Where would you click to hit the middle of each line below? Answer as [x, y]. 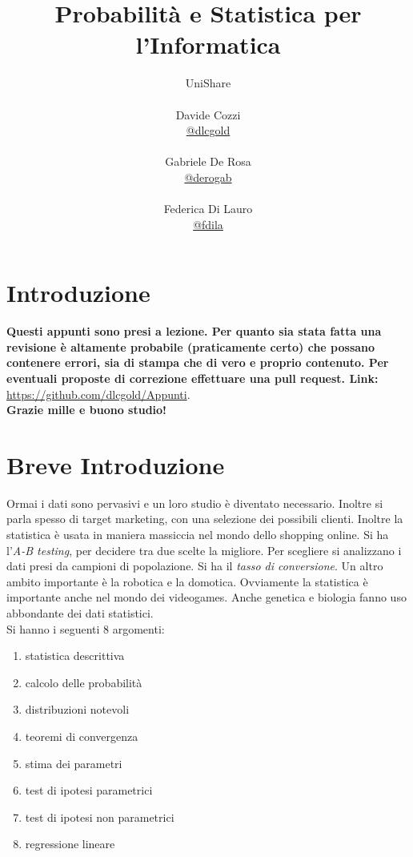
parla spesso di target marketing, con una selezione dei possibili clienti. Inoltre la [205, 519]
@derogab [208, 177]
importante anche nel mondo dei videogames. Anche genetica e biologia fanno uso [206, 597]
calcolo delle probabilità [84, 682]
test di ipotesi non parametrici [100, 817]
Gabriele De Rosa [208, 161]
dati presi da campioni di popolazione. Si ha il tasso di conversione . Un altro [195, 566]
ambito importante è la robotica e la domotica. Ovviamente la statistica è [187, 581]
